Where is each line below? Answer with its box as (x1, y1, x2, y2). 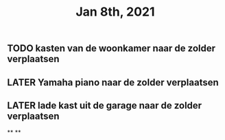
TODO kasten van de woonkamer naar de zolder (7, 42, 216, 55)
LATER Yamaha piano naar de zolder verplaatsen (7, 76, 220, 88)
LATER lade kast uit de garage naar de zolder (7, 100, 202, 111)
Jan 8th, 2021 (75, 4, 155, 20)
